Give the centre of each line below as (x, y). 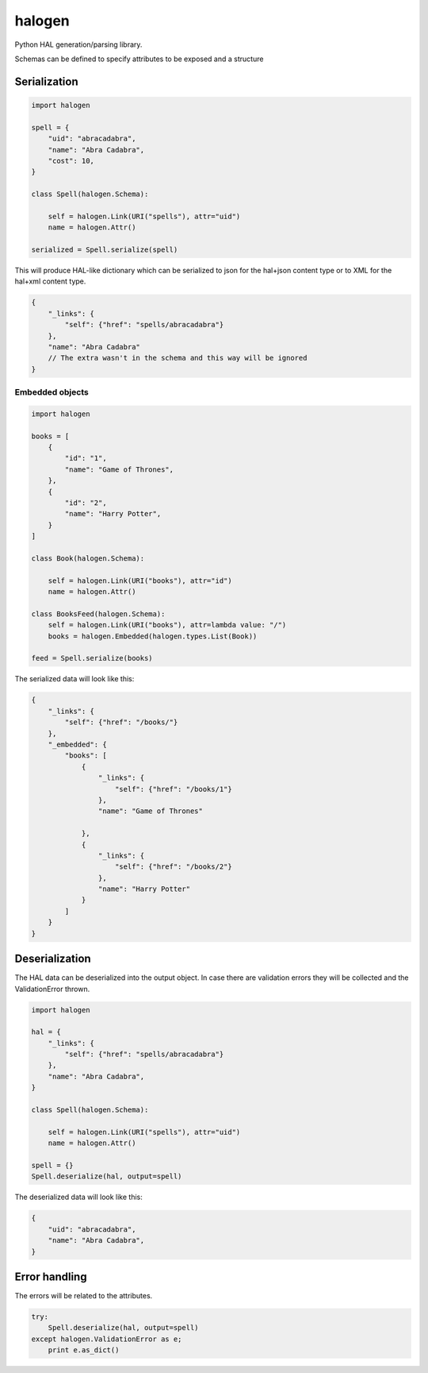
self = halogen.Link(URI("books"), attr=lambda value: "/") (167, 625)
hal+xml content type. (50, 281)
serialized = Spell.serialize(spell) (105, 250)
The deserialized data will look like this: (78, 1197)
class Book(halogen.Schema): (88, 558)
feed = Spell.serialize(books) (92, 658)
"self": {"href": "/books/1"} (174, 789)
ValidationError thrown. (52, 989)
